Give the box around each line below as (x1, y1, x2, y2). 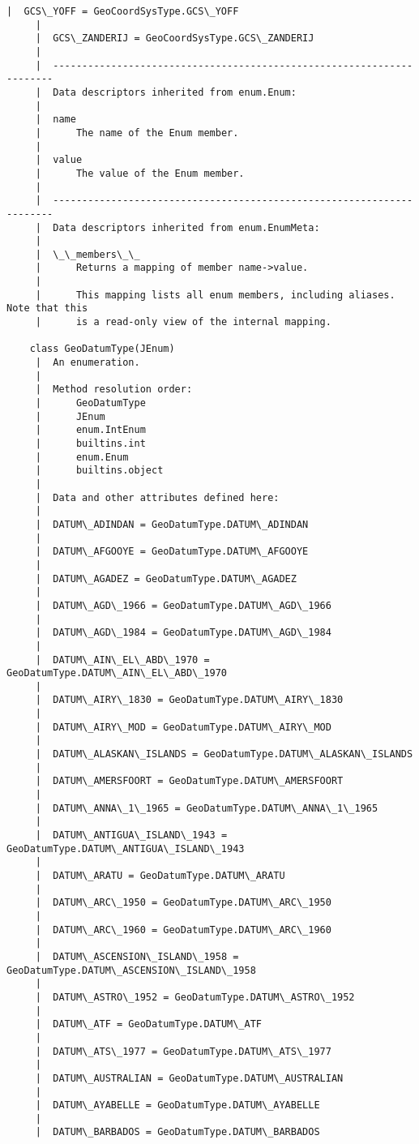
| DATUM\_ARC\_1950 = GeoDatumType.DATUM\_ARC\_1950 (35, 897, 331, 909)
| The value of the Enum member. (35, 167, 245, 179)
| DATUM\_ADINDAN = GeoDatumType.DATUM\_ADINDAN (35, 518, 309, 530)
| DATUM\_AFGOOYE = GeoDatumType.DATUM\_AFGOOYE (35, 546, 309, 558)
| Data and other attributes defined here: (35, 491, 280, 503)
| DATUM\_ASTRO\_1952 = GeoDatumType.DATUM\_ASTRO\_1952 (35, 991, 355, 1003)
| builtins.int (35, 438, 146, 449)
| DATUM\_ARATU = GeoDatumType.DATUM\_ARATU (35, 870, 285, 881)
